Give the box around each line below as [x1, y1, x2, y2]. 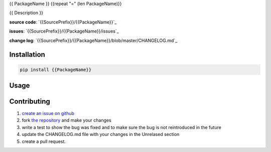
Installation [9, 50, 45, 59]
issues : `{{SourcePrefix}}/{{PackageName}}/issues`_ [9, 28, 119, 34]
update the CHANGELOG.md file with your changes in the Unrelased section [22, 131, 180, 137]
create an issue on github [22, 110, 75, 116]
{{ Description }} [9, 10, 44, 16]
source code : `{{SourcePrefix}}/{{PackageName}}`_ [9, 19, 117, 25]
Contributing [9, 97, 50, 105]
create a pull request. [22, 138, 66, 144]
